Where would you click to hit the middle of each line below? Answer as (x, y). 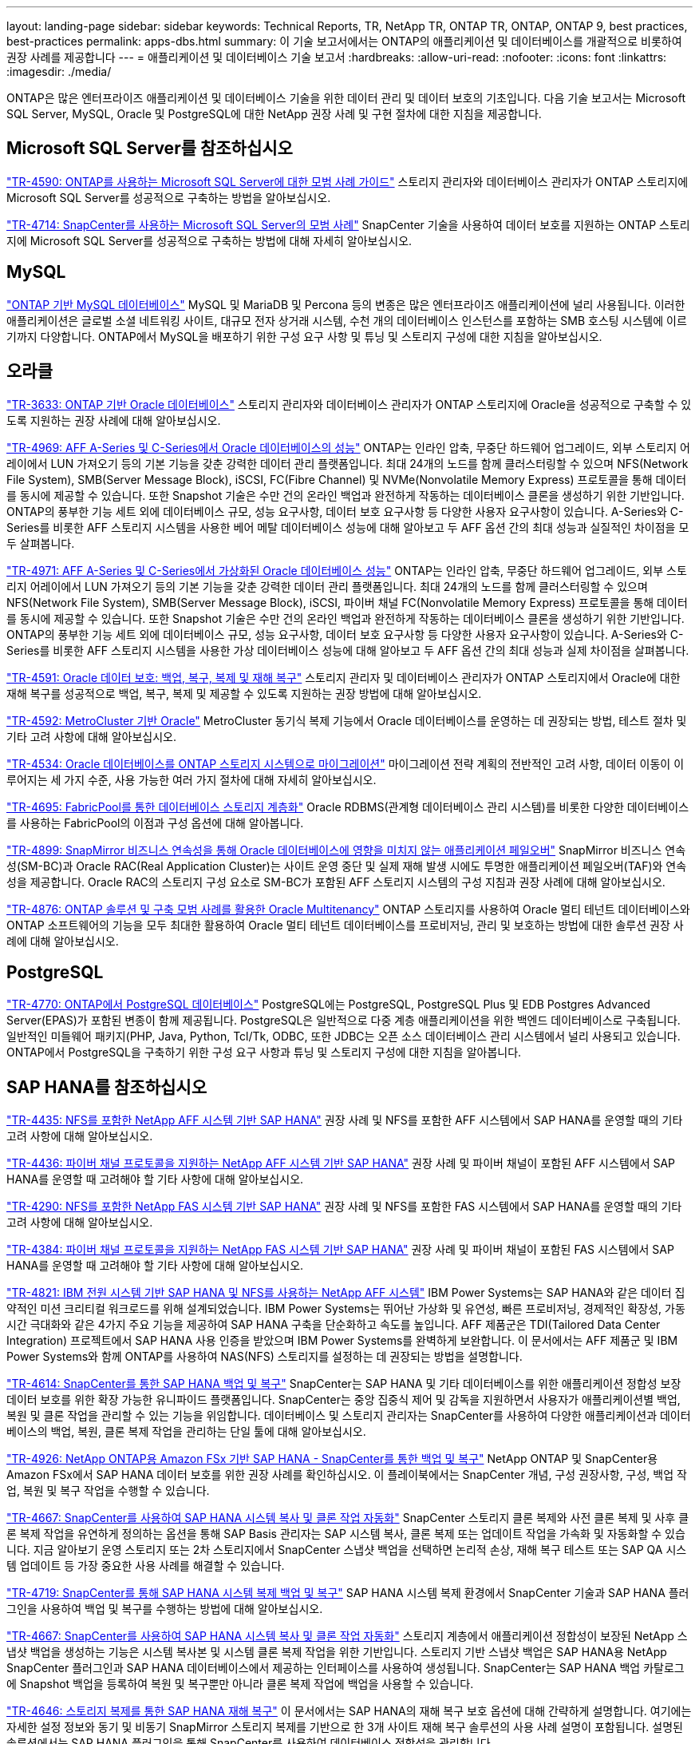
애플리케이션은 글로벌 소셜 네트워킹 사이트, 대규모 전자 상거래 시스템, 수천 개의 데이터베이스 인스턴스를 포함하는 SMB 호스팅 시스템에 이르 (347, 320)
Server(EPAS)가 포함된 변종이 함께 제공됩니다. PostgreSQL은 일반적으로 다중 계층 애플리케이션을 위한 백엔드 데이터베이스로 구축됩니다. (344, 1021)
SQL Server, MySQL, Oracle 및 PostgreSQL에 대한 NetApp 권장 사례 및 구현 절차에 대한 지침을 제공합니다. (274, 114)
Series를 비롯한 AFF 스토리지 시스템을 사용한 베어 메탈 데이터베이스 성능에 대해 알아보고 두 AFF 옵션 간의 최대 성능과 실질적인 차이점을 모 (348, 527)
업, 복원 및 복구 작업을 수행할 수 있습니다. (108, 1491)
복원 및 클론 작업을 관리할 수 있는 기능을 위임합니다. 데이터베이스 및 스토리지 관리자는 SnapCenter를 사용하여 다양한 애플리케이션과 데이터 (349, 1416)
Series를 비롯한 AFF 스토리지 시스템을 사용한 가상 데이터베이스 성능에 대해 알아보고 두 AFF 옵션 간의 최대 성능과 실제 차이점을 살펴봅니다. (348, 650)
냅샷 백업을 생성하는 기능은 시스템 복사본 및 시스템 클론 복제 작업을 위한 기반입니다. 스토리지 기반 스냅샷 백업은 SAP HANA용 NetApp (337, 1652)
